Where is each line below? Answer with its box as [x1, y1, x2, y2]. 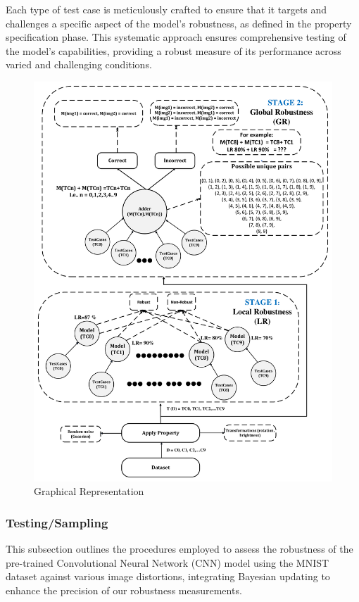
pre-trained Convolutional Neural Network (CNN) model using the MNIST [6, 555, 329, 570]
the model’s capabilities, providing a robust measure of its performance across [6, 43, 341, 58]
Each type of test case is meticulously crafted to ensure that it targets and [6, 2, 327, 16]
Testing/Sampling [6, 513, 108, 531]
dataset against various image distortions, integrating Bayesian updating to [6, 569, 330, 584]
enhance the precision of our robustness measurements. [6, 582, 242, 597]
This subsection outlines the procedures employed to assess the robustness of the [6, 541, 353, 556]
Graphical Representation [34, 484, 144, 498]
